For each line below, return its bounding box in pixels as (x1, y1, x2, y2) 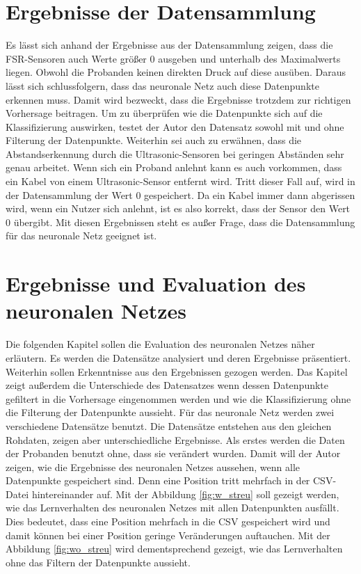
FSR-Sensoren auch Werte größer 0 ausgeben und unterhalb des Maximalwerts (6, 51, 341, 65)
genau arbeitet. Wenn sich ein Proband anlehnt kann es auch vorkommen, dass (6, 160, 342, 175)
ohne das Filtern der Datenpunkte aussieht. (6, 555, 191, 569)
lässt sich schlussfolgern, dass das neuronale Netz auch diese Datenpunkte (6, 78, 319, 93)
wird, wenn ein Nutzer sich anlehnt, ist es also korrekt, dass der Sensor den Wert (6, 201, 351, 216)
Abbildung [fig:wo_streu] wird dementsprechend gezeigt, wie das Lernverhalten (6, 541, 343, 556)
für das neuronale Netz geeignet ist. (6, 228, 157, 243)
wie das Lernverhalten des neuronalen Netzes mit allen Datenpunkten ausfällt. (6, 500, 339, 515)
